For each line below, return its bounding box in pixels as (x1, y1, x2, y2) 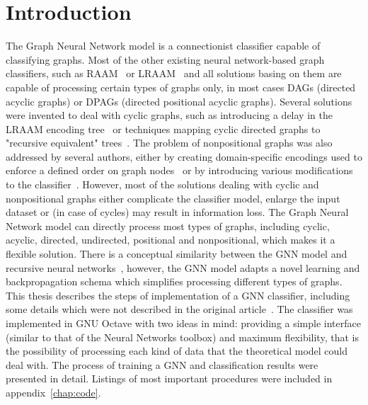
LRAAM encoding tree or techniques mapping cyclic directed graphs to (6, 121, 321, 136)
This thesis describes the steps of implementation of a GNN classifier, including (6, 287, 350, 302)
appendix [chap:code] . (6, 384, 101, 399)
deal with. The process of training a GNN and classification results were (6, 357, 318, 372)
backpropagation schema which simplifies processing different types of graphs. (6, 274, 343, 289)
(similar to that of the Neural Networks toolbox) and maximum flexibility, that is (6, 329, 359, 344)
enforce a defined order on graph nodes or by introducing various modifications (6, 163, 353, 178)
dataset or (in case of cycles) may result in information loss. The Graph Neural (6, 205, 349, 219)
